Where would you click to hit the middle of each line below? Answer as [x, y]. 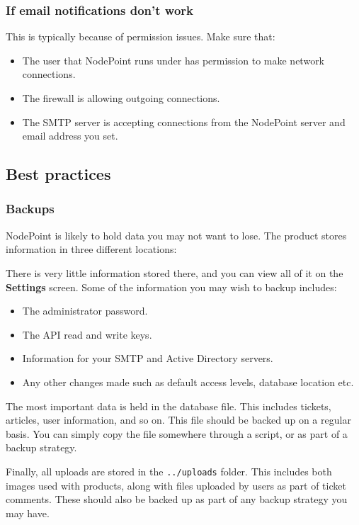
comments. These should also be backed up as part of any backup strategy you [177, 499]
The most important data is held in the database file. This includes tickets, [169, 406]
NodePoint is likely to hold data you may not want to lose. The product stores [176, 235]
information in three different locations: [91, 249]
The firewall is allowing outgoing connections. [121, 98]
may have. [28, 513]
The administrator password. [85, 311]
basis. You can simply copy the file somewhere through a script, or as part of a [177, 433]
